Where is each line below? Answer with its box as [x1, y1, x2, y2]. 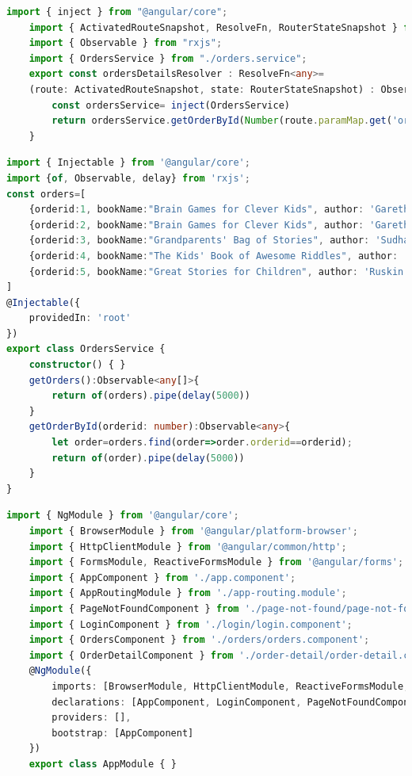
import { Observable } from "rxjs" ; [29, 37, 223, 49]
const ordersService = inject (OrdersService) [51, 99, 290, 111]
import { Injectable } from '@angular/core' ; [6, 157, 250, 169]
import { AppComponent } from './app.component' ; [29, 571, 296, 583]
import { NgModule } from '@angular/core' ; [6, 510, 239, 522]
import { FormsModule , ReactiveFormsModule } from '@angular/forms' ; [29, 556, 404, 568]
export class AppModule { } [29, 758, 177, 770]
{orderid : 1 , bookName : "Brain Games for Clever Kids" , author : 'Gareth [29, 204, 410, 216]
